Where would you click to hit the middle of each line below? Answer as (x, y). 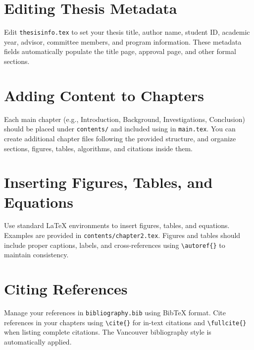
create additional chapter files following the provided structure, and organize (120, 138)
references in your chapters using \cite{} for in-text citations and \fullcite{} (125, 322)
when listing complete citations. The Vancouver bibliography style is (108, 332)
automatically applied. (38, 341)
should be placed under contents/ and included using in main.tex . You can (120, 129)
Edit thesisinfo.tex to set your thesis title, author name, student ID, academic (127, 32)
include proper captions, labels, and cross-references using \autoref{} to (115, 245)
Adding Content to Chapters (104, 95)
